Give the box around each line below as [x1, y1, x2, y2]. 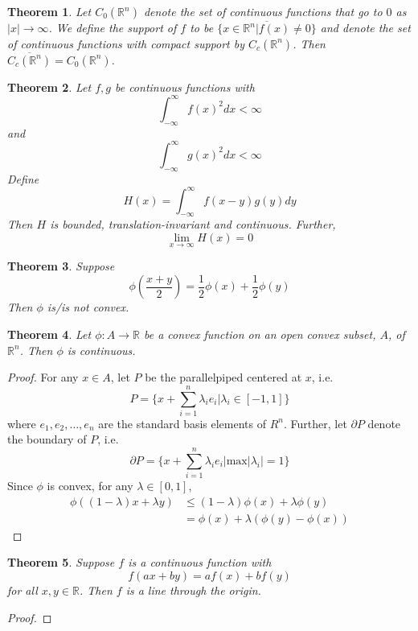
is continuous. [67, 341, 136, 358]
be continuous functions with [114, 78, 255, 95]
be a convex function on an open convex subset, [143, 325, 376, 342]
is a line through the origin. [125, 582, 261, 599]
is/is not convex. [47, 299, 129, 315]
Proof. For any [7, 369, 79, 386]
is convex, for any [47, 477, 133, 494]
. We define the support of [48, 19, 177, 35]
